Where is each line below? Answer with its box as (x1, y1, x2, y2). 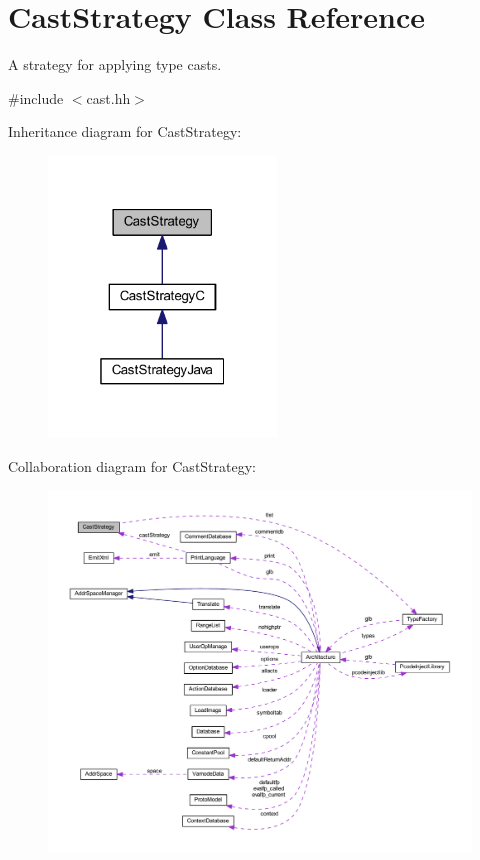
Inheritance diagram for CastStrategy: (8, 121, 242, 142)
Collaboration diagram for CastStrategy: (8, 455, 256, 476)
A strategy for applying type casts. (8, 54, 222, 75)
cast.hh (86, 87, 131, 108)
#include (8, 87, 64, 108)
